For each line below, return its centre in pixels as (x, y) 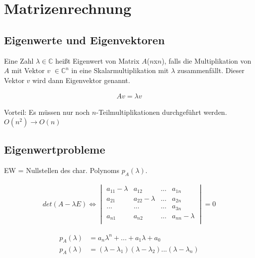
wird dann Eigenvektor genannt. (81, 80)
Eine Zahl (19, 60)
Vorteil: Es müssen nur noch (47, 112)
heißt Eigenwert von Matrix (97, 60)
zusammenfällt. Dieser (211, 70)
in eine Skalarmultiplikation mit (120, 70)
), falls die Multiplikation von (207, 60)
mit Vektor (28, 70)
